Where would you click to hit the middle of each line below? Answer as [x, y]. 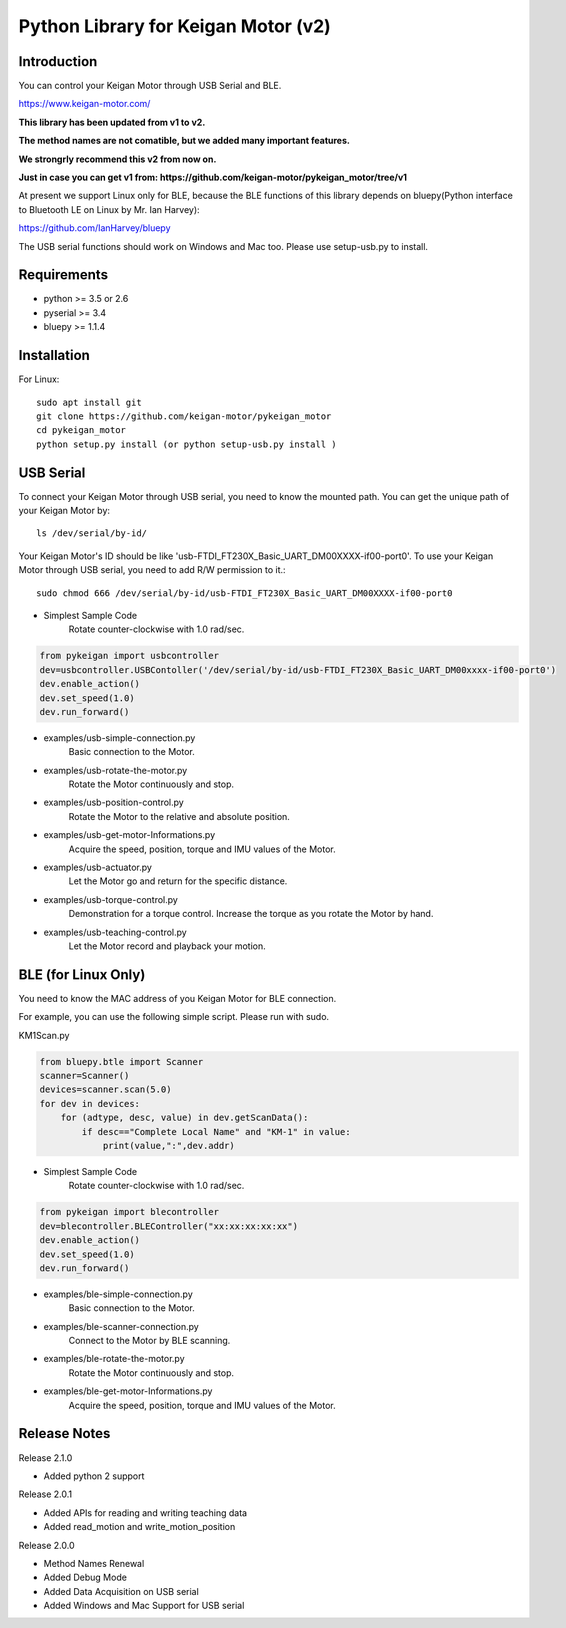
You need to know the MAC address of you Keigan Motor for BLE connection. [177, 998]
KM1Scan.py [44, 1035]
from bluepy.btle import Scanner [121, 1061]
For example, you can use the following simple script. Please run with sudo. [174, 1017]
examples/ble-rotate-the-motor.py [114, 1359]
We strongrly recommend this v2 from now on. [117, 159]
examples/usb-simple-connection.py [119, 737]
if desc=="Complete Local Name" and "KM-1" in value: [216, 1131]
